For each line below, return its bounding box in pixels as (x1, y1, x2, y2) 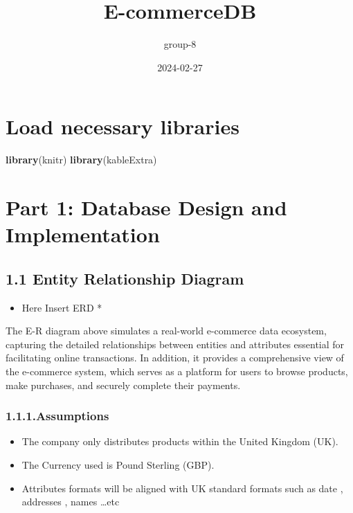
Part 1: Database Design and (6, 193, 287, 222)
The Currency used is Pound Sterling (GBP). (21, 457, 215, 471)
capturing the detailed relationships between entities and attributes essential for (6, 336, 345, 351)
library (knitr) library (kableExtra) (6, 152, 157, 167)
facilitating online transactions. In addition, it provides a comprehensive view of (6, 350, 344, 365)
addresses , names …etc (21, 494, 120, 509)
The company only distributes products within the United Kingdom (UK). (21, 434, 338, 449)
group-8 (163, 37, 197, 51)
